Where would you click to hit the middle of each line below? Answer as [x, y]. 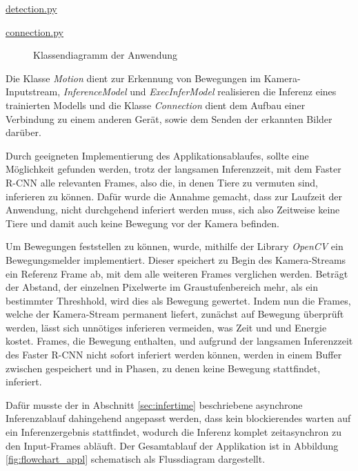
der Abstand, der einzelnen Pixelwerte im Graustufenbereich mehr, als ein [162, 287]
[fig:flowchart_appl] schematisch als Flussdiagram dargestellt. [136, 459]
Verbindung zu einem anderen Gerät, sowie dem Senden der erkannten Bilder [169, 118]
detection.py [31, 8]
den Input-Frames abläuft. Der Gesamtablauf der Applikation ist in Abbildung [172, 445]
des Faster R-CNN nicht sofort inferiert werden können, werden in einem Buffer [174, 355]
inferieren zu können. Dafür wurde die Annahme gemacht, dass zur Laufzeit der [174, 196]
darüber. [23, 132]
